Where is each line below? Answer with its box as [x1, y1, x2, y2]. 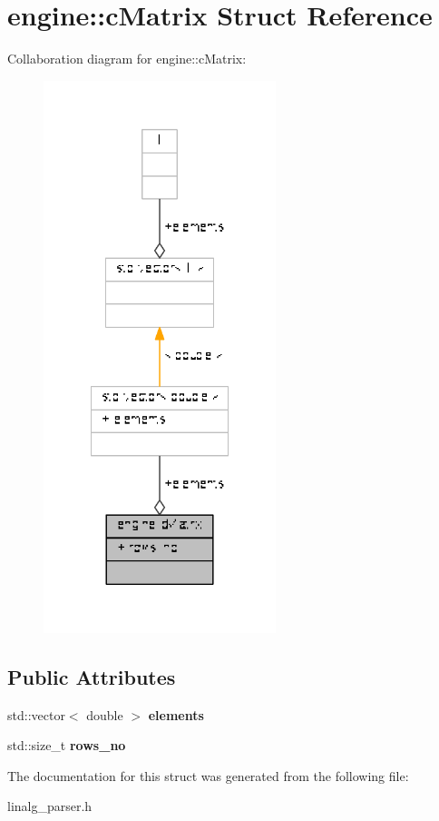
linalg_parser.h [7, 796, 93, 816]
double [86, 705, 123, 724]
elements [148, 705, 204, 724]
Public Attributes [7, 662, 176, 690]
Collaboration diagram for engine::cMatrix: [7, 49, 247, 68]
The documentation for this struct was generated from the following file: [7, 766, 409, 785]
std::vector [7, 705, 65, 724]
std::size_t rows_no [7, 736, 126, 755]
